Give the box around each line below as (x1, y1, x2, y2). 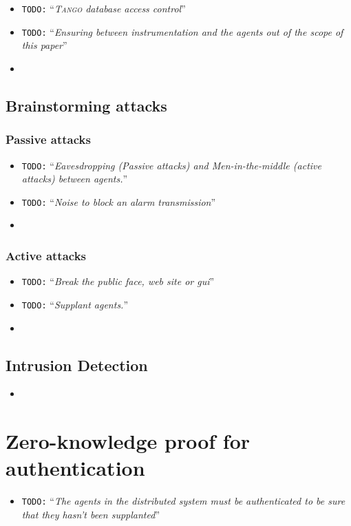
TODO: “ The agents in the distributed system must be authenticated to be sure (21, 494, 345, 508)
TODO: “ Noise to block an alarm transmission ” (21, 194, 216, 209)
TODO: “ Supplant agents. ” (21, 297, 129, 311)
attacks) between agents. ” (21, 171, 128, 186)
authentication (6, 454, 145, 482)
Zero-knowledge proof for (6, 427, 251, 455)
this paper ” (21, 38, 67, 52)
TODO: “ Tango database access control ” (21, 1, 186, 15)
